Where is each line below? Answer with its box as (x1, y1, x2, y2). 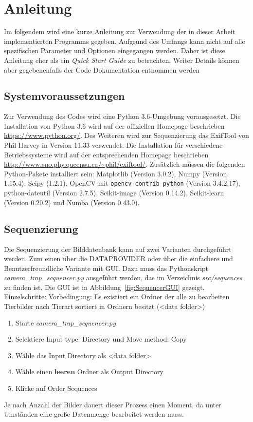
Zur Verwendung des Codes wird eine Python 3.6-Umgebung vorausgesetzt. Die (4, 111, 241, 121)
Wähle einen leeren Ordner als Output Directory (15, 366, 163, 377)
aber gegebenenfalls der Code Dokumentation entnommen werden (4, 64, 200, 75)
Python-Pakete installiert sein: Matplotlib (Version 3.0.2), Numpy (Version (4, 168, 227, 178)
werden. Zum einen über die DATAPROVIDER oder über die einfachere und (4, 253, 233, 264)
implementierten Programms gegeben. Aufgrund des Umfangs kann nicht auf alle (4, 36, 245, 46)
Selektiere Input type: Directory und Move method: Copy (15, 334, 187, 344)
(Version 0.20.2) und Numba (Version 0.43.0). (4, 197, 140, 207)
